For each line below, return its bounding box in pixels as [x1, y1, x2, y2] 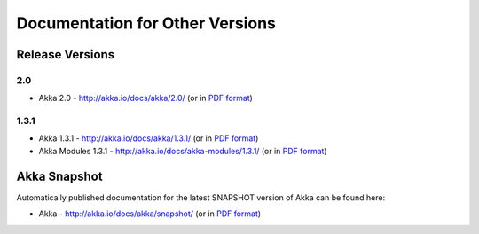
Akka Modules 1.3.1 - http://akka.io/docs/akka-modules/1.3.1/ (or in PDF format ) [38, 145, 327, 156]
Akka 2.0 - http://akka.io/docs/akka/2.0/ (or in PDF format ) [38, 93, 253, 104]
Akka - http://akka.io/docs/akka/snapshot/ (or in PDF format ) [38, 208, 262, 219]
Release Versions [16, 47, 115, 62]
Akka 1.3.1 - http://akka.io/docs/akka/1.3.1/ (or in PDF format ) [38, 133, 259, 144]
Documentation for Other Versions [16, 13, 277, 33]
